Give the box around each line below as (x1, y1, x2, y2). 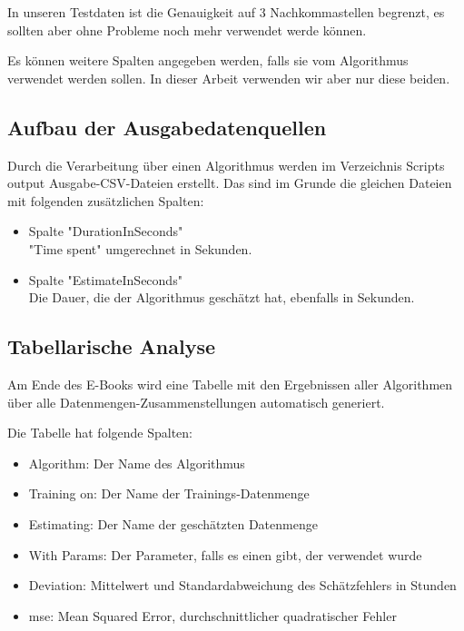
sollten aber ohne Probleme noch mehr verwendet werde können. (7, 20, 367, 39)
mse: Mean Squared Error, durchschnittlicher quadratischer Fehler (28, 606, 397, 625)
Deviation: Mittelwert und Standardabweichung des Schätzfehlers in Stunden (28, 576, 457, 595)
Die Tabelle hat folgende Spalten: (7, 423, 193, 442)
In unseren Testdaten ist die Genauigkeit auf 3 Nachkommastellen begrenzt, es (7, 3, 445, 21)
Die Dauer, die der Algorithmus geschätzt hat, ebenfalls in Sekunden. (28, 288, 415, 307)
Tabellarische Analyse (7, 332, 216, 360)
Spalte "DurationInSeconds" (28, 222, 183, 241)
